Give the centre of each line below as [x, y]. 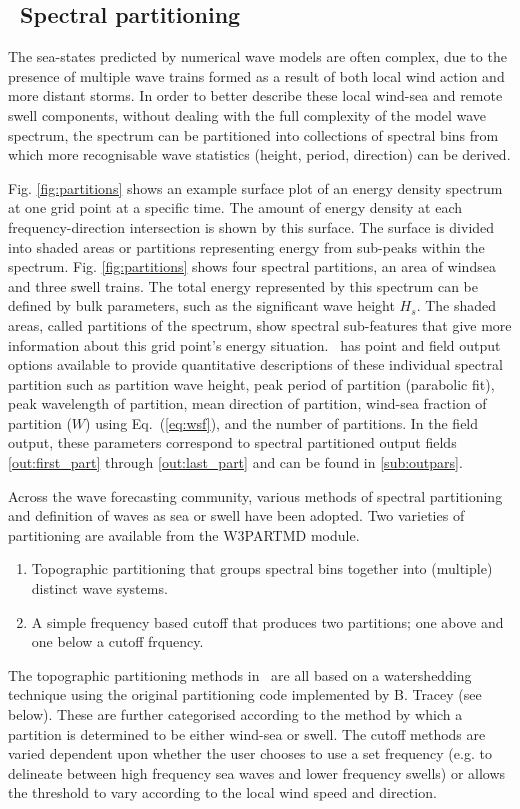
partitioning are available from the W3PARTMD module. [184, 534]
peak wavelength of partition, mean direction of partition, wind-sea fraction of [247, 403]
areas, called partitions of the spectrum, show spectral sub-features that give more [260, 324]
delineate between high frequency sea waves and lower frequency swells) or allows [257, 772]
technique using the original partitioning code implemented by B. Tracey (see [245, 694]
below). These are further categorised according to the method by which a [235, 714]
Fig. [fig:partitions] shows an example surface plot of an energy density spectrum [255, 187]
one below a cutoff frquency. [117, 641]
